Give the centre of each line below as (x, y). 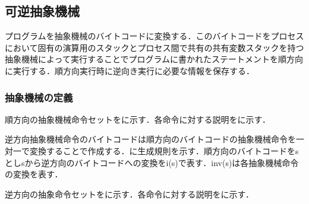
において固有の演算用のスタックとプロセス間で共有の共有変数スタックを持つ (154, 47)
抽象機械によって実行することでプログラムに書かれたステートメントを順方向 (154, 59)
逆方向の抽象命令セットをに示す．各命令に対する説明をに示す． (129, 194)
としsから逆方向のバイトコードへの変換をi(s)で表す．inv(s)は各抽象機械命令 (152, 162)
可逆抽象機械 (42, 11)
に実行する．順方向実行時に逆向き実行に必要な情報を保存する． (130, 70)
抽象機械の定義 (39, 97)
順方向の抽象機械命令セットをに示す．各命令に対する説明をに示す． (138, 119)
